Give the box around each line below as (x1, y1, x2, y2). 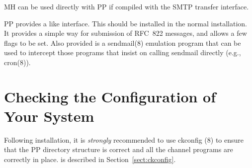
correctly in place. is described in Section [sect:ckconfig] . (4, 154, 176, 165)
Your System (4, 105, 94, 126)
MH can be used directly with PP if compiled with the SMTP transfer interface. (4, 1, 249, 11)
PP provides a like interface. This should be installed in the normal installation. (4, 18, 247, 28)
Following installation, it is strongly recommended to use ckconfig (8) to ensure (4, 134, 244, 145)
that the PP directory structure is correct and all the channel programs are (4, 144, 233, 155)
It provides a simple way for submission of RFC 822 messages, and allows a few (4, 28, 247, 38)
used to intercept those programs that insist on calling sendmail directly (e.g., (4, 47, 241, 58)
